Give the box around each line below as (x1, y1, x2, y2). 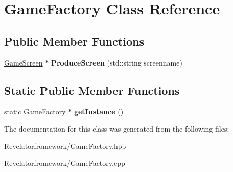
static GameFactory (4, 106, 66, 117)
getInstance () (74, 106, 124, 117)
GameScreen (4, 57, 43, 68)
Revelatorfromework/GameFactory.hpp (4, 140, 126, 151)
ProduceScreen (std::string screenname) (51, 57, 182, 68)
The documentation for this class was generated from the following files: (4, 123, 229, 134)
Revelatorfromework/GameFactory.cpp (4, 158, 125, 168)
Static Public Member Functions (4, 82, 180, 98)
